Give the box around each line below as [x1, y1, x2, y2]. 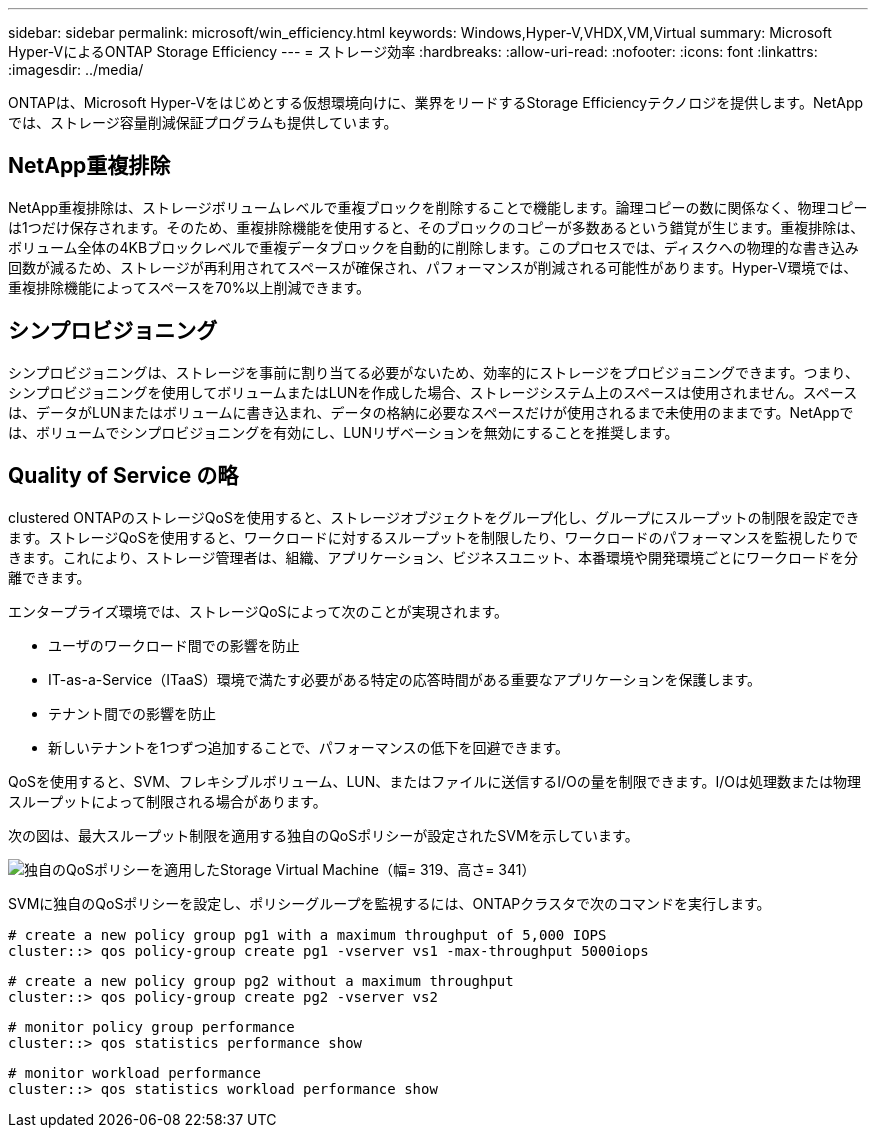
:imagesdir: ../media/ [8, 61, 144, 78]
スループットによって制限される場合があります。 [8, 792, 327, 810]
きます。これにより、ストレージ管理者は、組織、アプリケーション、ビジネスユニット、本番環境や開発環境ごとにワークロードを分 [8, 548, 859, 566]
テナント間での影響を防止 [48, 704, 216, 722]
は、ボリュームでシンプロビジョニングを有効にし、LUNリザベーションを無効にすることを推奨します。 [8, 423, 679, 441]
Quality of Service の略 [8, 463, 239, 489]
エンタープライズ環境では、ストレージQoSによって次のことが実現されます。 [8, 602, 509, 620]
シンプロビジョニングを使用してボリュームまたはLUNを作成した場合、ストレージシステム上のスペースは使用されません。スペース [8, 383, 858, 401]
